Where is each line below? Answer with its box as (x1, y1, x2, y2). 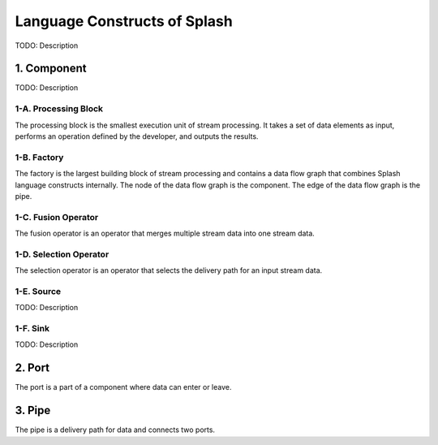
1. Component (15, 62, 87, 76)
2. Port (15, 361, 50, 375)
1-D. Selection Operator (15, 248, 109, 260)
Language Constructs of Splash (15, 12, 233, 30)
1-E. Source (15, 285, 62, 296)
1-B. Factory (15, 151, 64, 162)
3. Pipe (15, 404, 51, 417)
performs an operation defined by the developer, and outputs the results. (15, 131, 259, 141)
